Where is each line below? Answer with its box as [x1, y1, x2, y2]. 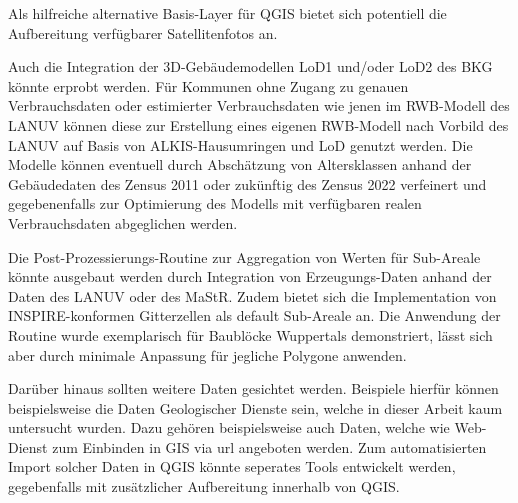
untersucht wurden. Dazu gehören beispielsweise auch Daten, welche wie [8, 417, 450, 438]
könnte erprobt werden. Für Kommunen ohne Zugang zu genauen [8, 75, 409, 96]
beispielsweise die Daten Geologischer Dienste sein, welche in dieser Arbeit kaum [8, 397, 503, 418]
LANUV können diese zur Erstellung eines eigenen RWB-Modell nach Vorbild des [8, 114, 509, 135]
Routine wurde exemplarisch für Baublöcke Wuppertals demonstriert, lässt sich [8, 324, 493, 345]
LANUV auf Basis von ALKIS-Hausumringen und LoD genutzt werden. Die [8, 134, 473, 155]
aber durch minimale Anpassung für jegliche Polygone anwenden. [8, 344, 407, 365]
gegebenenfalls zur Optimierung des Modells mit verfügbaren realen [8, 193, 422, 214]
